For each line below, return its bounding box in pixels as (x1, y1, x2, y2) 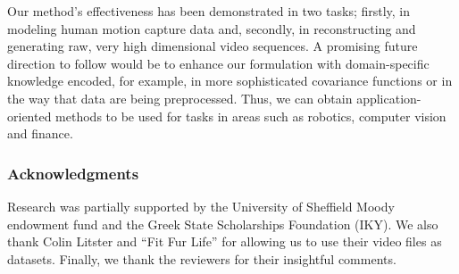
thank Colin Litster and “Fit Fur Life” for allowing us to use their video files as (7, 232, 442, 251)
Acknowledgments (7, 162, 139, 184)
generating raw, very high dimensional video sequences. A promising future (7, 37, 418, 55)
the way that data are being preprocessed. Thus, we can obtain (7, 88, 353, 107)
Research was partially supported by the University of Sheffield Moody (7, 196, 395, 215)
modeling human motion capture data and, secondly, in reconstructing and (7, 19, 416, 37)
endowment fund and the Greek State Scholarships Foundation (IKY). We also (7, 214, 438, 233)
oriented (7, 106, 52, 125)
